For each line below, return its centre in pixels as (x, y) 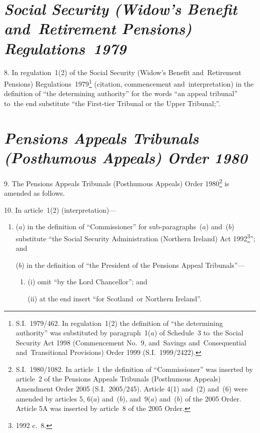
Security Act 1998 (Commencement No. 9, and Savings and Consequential (131, 342)
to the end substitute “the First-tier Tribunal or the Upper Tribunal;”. (112, 103)
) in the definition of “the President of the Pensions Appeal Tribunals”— (133, 265)
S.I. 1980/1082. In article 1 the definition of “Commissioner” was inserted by (134, 369)
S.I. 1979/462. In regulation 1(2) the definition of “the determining (119, 323)
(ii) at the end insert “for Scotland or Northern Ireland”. (114, 298)
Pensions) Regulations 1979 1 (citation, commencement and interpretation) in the (129, 83)
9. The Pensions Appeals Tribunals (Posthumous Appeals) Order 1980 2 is (117, 182)
